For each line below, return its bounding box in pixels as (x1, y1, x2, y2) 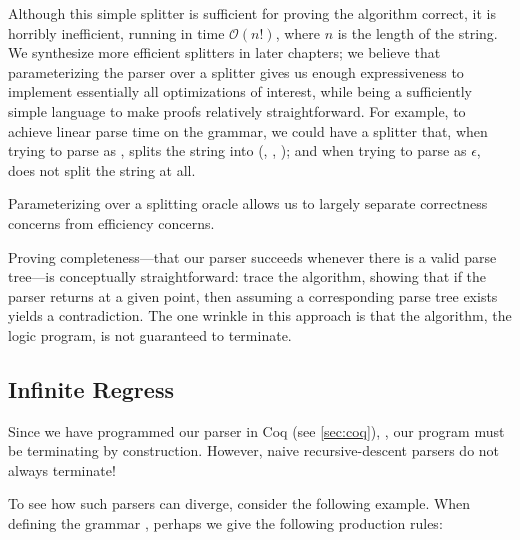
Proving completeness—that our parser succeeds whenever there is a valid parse (8, 246, 497, 267)
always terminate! (8, 459, 116, 480)
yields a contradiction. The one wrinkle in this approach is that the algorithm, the (8, 305, 512, 326)
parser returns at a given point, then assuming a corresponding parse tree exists (8, 285, 498, 306)
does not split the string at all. (8, 159, 196, 180)
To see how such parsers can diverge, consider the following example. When (8, 493, 471, 514)
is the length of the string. (337, 22, 498, 43)
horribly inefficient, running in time (8, 22, 225, 43)
